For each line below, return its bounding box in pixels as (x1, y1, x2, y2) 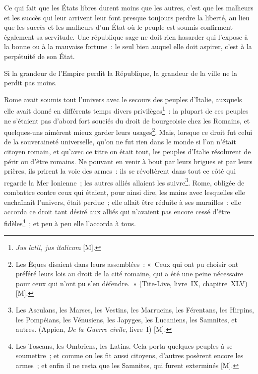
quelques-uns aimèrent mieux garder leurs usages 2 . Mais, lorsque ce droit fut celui (4, 125, 253, 137)
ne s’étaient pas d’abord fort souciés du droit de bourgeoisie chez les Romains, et (4, 115, 250, 125)
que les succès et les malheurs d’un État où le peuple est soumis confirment (4, 22, 233, 32)
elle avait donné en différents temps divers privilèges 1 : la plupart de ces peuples (4, 104, 249, 116)
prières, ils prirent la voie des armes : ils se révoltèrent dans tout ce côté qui (4, 166, 236, 176)
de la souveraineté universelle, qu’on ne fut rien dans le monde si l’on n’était (4, 136, 236, 147)
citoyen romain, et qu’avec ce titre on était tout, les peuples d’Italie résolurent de (4, 146, 251, 157)
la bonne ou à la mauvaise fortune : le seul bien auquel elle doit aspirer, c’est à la (4, 41, 252, 52)
